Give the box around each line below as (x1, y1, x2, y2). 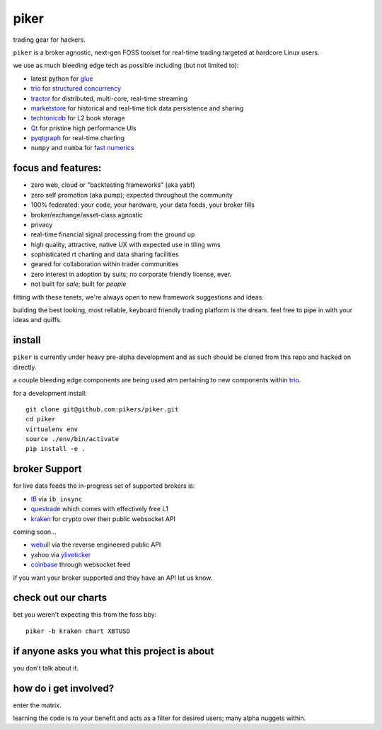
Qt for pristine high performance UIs (30, 124, 137, 132)
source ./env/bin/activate (25, 435, 120, 443)
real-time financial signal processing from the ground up (30, 230, 195, 239)
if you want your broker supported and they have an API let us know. (13, 574, 213, 582)
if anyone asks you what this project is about (13, 645, 214, 657)
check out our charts (13, 592, 108, 604)
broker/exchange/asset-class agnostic (30, 210, 143, 219)
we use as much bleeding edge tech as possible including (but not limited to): (13, 61, 239, 70)
